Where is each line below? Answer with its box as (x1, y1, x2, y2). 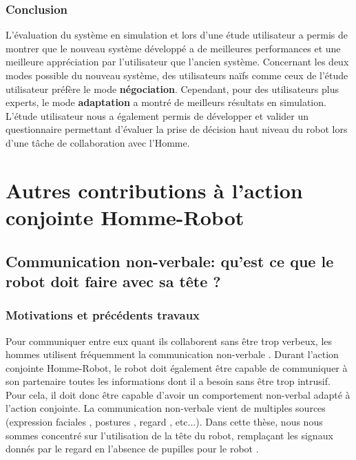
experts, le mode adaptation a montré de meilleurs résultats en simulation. (6, 95, 326, 109)
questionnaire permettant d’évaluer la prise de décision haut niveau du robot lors (6, 122, 348, 136)
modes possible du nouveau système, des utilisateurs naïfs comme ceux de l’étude (6, 68, 348, 82)
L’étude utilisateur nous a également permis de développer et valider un (6, 108, 309, 123)
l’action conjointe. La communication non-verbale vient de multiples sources (6, 401, 326, 415)
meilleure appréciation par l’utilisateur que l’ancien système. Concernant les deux (6, 54, 349, 69)
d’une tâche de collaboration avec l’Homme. (6, 135, 190, 149)
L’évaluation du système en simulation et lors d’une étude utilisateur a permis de (6, 28, 348, 42)
